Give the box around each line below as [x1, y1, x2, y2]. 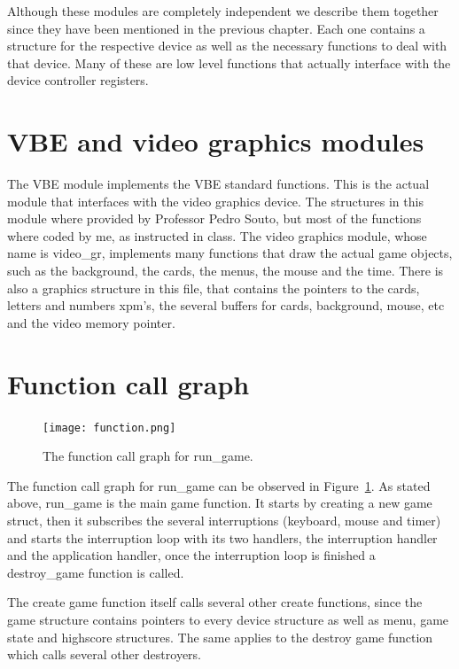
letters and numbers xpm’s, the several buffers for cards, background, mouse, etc [7, 296, 445, 315]
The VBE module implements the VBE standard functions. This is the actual [7, 175, 430, 193]
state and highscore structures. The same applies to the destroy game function [7, 627, 433, 646]
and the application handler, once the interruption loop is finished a [7, 546, 376, 564]
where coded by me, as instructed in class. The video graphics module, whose [7, 226, 427, 245]
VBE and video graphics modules [7, 123, 424, 159]
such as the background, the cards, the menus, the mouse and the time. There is [7, 261, 444, 280]
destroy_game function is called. [7, 563, 184, 581]
